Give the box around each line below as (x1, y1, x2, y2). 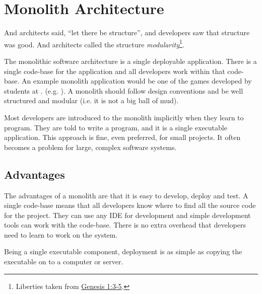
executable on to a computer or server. (4, 256, 123, 267)
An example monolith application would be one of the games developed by (22, 76, 252, 86)
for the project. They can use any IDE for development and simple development (4, 209, 251, 220)
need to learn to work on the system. (4, 229, 118, 240)
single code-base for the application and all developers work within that (4, 65, 225, 76)
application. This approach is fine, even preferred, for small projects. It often (4, 132, 241, 142)
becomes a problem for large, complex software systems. (4, 141, 177, 152)
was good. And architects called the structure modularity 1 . (4, 37, 184, 49)
